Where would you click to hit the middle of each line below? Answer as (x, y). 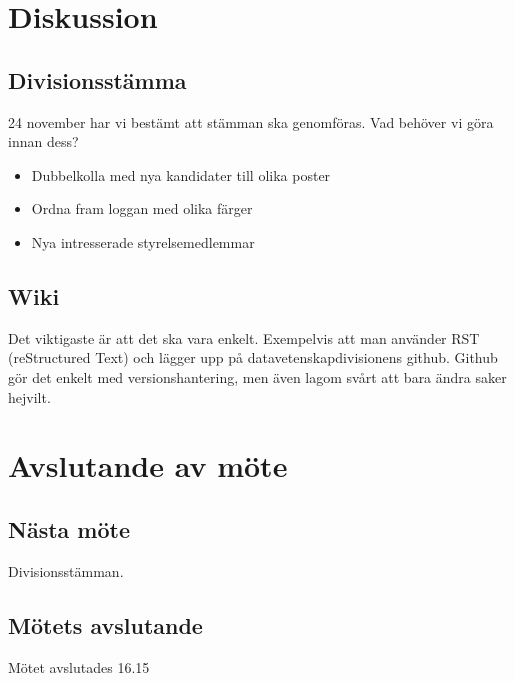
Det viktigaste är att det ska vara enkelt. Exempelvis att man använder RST (244, 337)
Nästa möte (69, 528)
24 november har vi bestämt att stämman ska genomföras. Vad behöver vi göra (251, 121)
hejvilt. (29, 396)
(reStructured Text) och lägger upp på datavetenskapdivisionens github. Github (253, 357)
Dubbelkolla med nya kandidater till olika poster (181, 174)
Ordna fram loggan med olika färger (142, 208)
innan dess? (43, 141)
